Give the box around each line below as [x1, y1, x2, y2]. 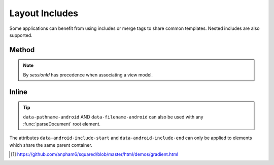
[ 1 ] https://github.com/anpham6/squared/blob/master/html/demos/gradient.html [11, 151, 179, 157]
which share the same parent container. [9, 142, 92, 148]
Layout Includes [9, 8, 79, 19]
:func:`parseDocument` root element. [23, 120, 101, 127]
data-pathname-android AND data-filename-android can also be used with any [23, 114, 203, 120]
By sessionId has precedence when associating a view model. [23, 71, 153, 78]
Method [9, 46, 35, 54]
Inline [9, 88, 27, 96]
